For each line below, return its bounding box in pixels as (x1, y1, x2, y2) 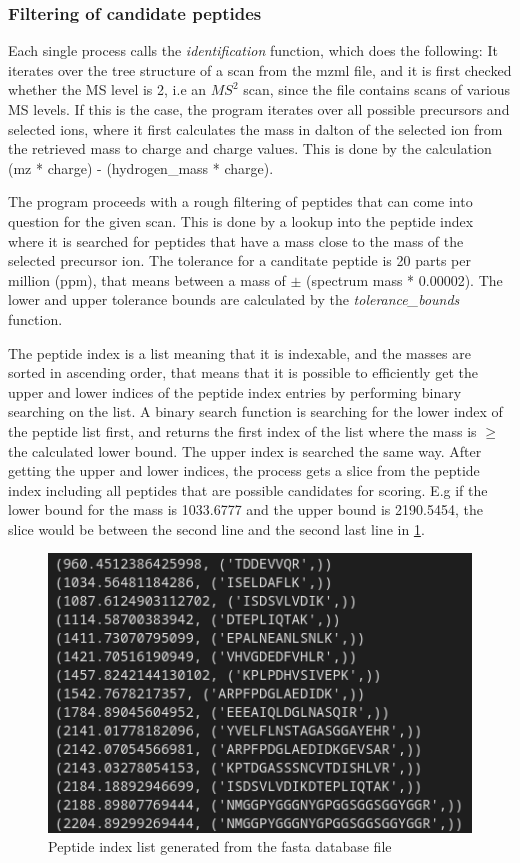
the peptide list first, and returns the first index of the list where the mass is (8, 420, 477, 441)
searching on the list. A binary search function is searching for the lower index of (8, 401, 503, 422)
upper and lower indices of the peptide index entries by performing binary (8, 381, 462, 402)
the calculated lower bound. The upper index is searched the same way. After (8, 440, 482, 461)
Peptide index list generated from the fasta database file (48, 836, 392, 857)
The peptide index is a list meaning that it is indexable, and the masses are (8, 342, 471, 363)
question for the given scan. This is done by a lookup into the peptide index (8, 210, 474, 231)
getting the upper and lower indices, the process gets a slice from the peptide (8, 460, 480, 481)
